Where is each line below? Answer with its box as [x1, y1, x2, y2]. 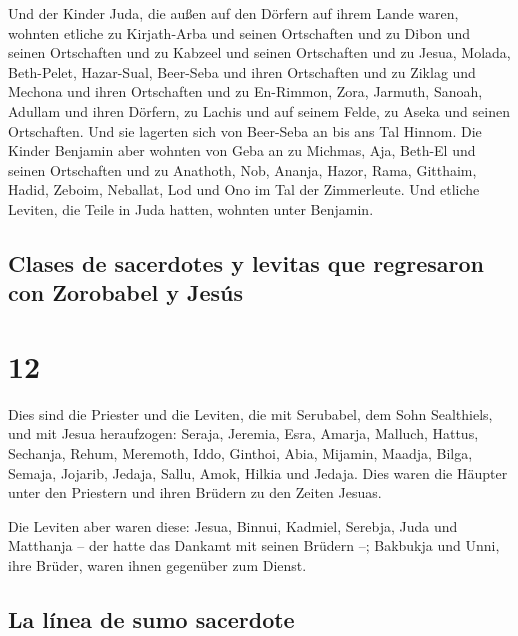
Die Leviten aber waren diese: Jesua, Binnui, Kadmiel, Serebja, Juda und [8, 515, 458, 536]
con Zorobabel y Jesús [8, 277, 244, 308]
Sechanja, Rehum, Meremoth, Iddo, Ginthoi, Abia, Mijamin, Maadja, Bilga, [8, 443, 473, 464]
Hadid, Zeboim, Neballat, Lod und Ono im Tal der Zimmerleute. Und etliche [8, 179, 480, 200]
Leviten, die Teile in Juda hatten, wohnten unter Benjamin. [8, 198, 374, 219]
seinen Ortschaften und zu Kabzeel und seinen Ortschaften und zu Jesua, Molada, [8, 42, 511, 63]
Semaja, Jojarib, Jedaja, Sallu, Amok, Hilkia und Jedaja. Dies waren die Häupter [8, 462, 508, 483]
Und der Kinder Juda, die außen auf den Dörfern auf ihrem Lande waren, [8, 3, 459, 23]
